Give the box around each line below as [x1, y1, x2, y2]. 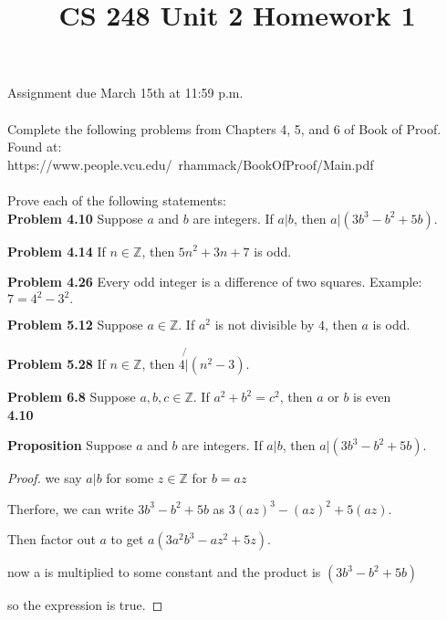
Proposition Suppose [7, 436, 132, 455]
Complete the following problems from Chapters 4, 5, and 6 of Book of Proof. [7, 119, 442, 138]
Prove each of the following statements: [7, 190, 226, 209]
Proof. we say [7, 468, 82, 488]
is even [353, 387, 391, 406]
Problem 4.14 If [7, 241, 106, 260]
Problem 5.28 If [7, 354, 106, 373]
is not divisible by [214, 315, 315, 334]
